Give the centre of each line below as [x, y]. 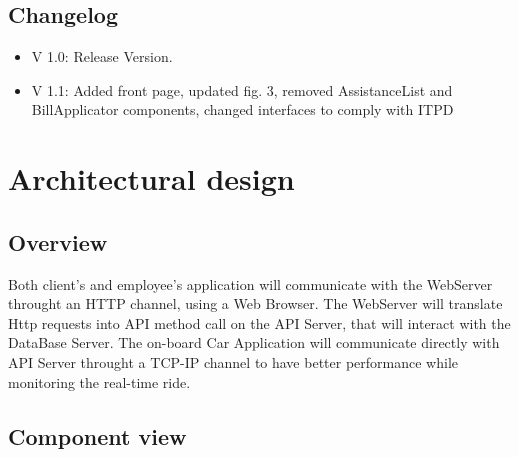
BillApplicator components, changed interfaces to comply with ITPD [242, 109]
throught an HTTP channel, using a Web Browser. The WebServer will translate [255, 303]
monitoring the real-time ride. [99, 381]
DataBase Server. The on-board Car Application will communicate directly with [254, 342]
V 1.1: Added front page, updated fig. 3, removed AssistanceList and [242, 89]
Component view [97, 435]
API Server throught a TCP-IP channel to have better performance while [233, 361]
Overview [58, 241]
